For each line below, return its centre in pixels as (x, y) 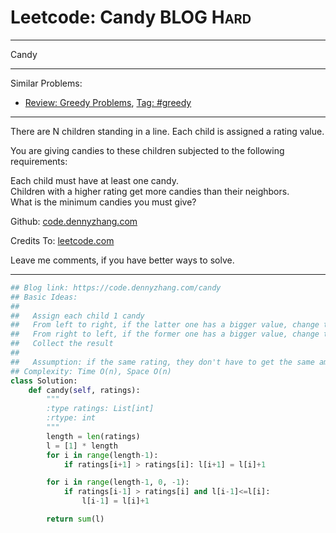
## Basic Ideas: (44, 297)
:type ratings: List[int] (100, 409)
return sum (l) (75, 519)
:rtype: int (71, 418)
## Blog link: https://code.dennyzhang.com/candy (116, 287)
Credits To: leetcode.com (62, 240)
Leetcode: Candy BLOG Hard (131, 17)
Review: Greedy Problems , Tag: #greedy (108, 102)
